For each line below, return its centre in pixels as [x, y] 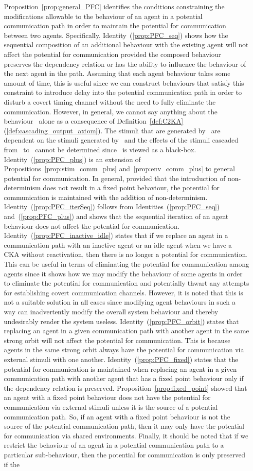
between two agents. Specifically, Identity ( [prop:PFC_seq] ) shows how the [116, 35]
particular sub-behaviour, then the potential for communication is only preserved [125, 454]
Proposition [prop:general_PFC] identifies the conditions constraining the [114, 6]
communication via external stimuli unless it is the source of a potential [111, 407]
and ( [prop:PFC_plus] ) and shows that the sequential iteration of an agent [116, 216]
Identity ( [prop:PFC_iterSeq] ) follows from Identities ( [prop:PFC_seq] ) [112, 207]
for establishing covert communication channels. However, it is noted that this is [124, 292]
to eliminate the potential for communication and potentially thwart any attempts [126, 283]
